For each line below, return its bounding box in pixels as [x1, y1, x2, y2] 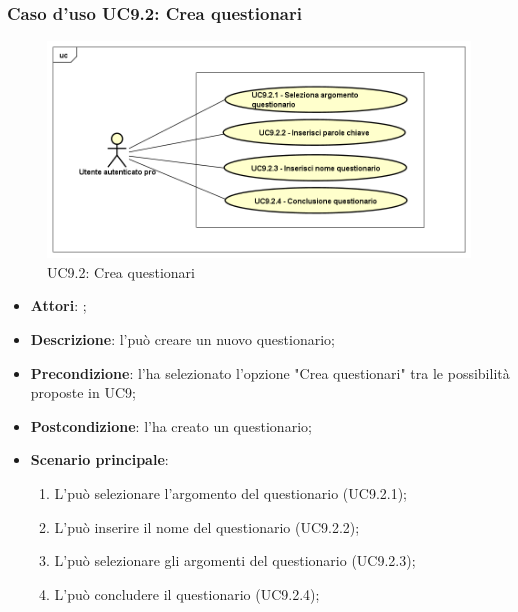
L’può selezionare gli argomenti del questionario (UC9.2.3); [54, 550, 416, 571]
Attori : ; [30, 295, 87, 316]
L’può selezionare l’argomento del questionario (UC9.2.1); [54, 482, 408, 503]
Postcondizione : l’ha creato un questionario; [30, 415, 312, 436]
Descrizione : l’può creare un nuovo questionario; [30, 329, 335, 349]
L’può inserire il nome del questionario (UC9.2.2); [54, 516, 360, 537]
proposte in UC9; [30, 382, 136, 403]
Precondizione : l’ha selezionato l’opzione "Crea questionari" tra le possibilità [30, 362, 510, 383]
